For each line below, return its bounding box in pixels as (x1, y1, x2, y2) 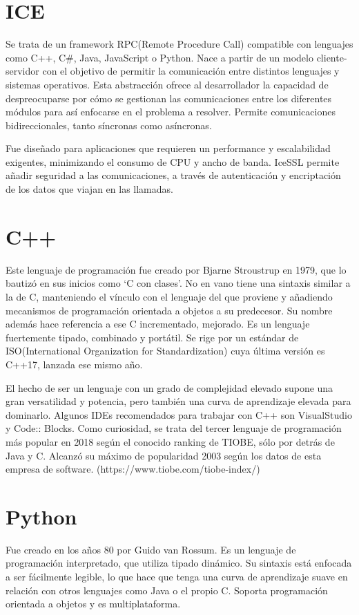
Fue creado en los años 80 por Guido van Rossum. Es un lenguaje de (6, 542, 296, 556)
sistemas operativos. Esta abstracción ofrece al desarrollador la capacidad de (6, 77, 329, 91)
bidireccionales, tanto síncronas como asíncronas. (6, 117, 212, 132)
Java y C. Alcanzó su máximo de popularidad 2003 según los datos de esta (6, 448, 322, 462)
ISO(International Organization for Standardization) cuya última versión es (6, 343, 325, 358)
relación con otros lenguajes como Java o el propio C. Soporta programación (6, 583, 328, 597)
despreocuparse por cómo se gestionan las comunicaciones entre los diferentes (6, 91, 332, 105)
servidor (6, 64, 39, 78)
